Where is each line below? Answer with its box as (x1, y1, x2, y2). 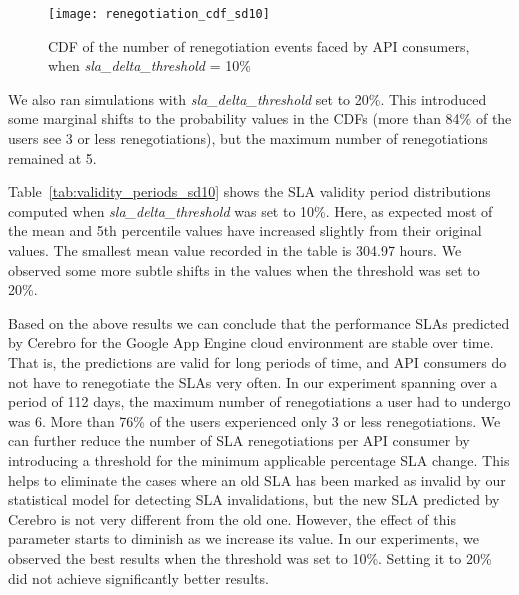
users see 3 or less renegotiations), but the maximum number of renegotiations (8, 128, 488, 149)
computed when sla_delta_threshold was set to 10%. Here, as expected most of (8, 200, 493, 221)
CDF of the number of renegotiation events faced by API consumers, (48, 35, 470, 56)
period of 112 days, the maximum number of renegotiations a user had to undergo (8, 391, 511, 412)
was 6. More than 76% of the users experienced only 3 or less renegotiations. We (8, 410, 501, 431)
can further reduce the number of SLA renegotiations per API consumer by (8, 430, 470, 451)
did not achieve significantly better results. (8, 567, 269, 588)
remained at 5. (8, 147, 97, 168)
